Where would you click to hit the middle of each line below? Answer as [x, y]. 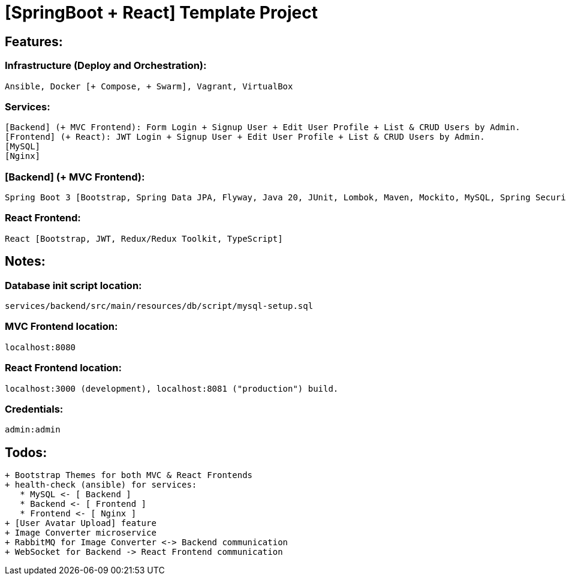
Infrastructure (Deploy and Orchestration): [106, 66]
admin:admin [33, 430]
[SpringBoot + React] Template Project [161, 13]
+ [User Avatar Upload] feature [81, 523]
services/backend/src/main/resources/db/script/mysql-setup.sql [159, 306]
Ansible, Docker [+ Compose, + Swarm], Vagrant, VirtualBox [149, 86]
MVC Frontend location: [61, 327]
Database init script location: [73, 285]
